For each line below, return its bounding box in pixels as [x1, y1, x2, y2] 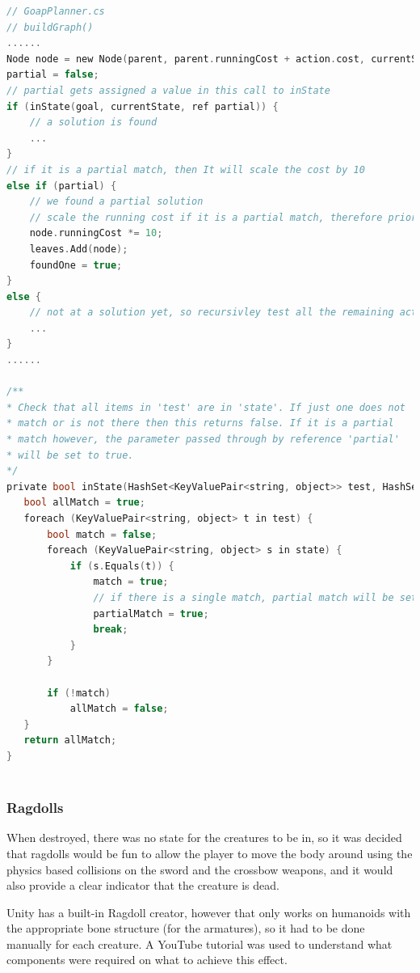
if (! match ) [47, 687, 111, 699]
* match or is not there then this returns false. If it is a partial [6, 417, 394, 429]
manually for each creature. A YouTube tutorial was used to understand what [6, 935, 393, 952]
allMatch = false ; [69, 703, 169, 715]
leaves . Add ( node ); [29, 243, 128, 255]
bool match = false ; [47, 528, 157, 540]
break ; [93, 624, 128, 636]
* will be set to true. [6, 449, 134, 461]
